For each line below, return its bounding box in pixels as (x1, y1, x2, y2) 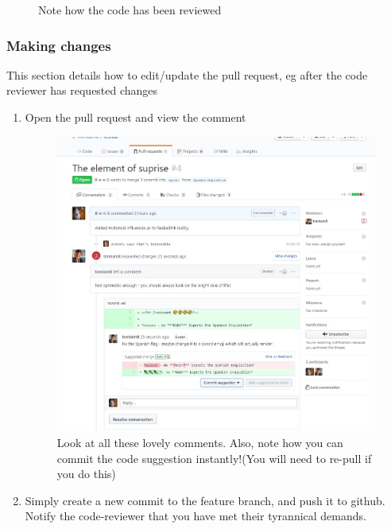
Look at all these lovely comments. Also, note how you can (56, 434, 343, 451)
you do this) (56, 465, 116, 482)
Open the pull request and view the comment (25, 109, 246, 125)
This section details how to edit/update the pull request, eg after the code (6, 66, 368, 83)
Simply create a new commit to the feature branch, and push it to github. (25, 492, 385, 508)
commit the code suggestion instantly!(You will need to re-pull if (56, 449, 372, 466)
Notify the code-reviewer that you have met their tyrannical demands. (25, 508, 366, 524)
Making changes (6, 35, 111, 55)
